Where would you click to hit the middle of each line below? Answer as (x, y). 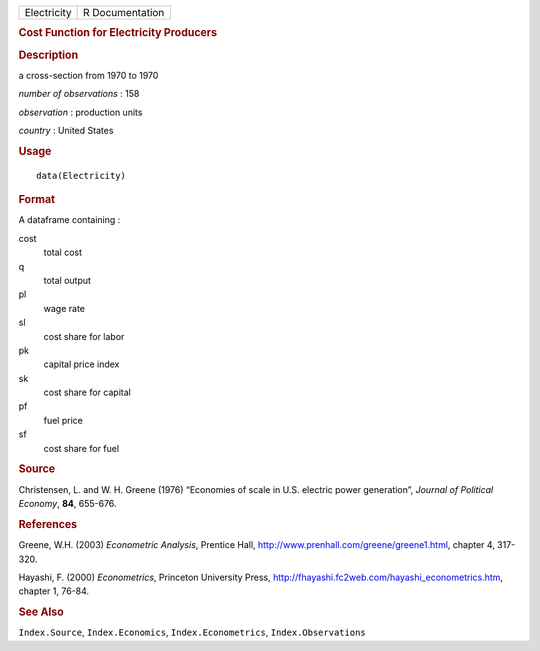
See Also (41, 612)
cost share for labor (84, 336)
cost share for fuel (81, 448)
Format (36, 200)
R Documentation (124, 12)
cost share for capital (87, 392)
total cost (63, 252)
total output (67, 280)
